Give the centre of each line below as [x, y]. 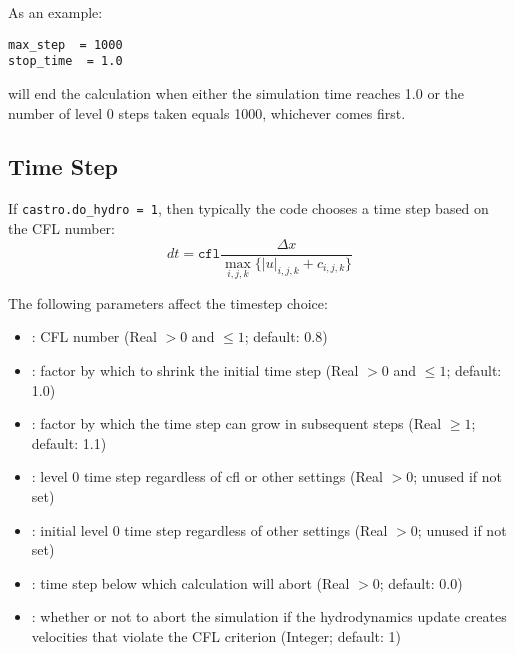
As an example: [55, 12]
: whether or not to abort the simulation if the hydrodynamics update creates [269, 616]
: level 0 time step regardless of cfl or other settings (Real [207, 476]
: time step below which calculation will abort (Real [190, 582]
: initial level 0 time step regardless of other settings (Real [209, 529]
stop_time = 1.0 [65, 61]
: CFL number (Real [94, 336]
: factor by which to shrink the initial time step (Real [195, 370]
